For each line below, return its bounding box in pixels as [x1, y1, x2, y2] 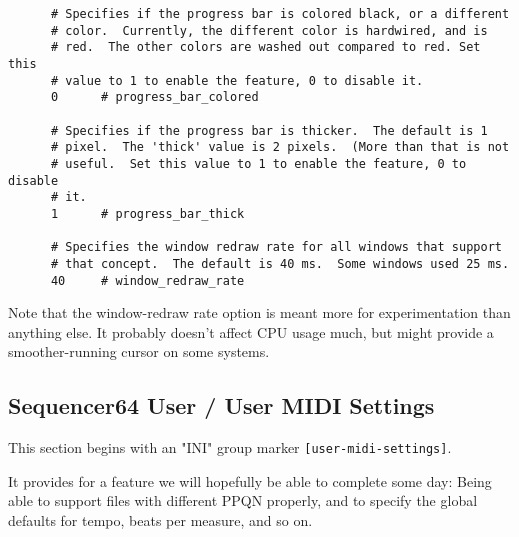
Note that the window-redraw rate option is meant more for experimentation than [8, 302, 511, 323]
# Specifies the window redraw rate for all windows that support [50, 240, 502, 255]
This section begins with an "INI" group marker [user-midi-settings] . [8, 437, 452, 458]
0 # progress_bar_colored [50, 90, 259, 105]
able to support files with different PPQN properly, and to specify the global [8, 490, 478, 511]
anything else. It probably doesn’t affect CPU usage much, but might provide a [8, 321, 494, 342]
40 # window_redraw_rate [50, 273, 245, 288]
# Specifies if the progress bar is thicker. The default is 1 [50, 123, 488, 138]
